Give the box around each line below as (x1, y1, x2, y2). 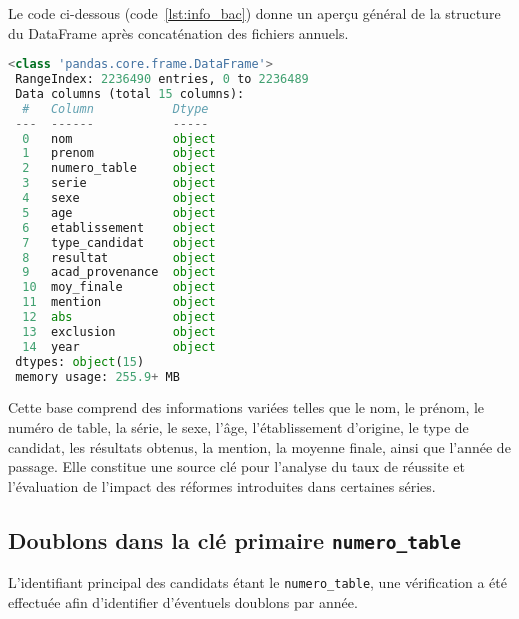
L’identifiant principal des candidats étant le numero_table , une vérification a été (8, 572, 507, 593)
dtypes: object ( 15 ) (15, 354, 145, 369)
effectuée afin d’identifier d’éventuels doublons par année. (8, 591, 358, 612)
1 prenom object (22, 146, 216, 161)
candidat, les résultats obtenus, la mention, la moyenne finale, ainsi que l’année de (8, 436, 511, 457)
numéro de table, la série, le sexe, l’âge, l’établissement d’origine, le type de (8, 417, 469, 438)
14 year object (22, 339, 216, 354)
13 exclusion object (22, 324, 216, 339)
